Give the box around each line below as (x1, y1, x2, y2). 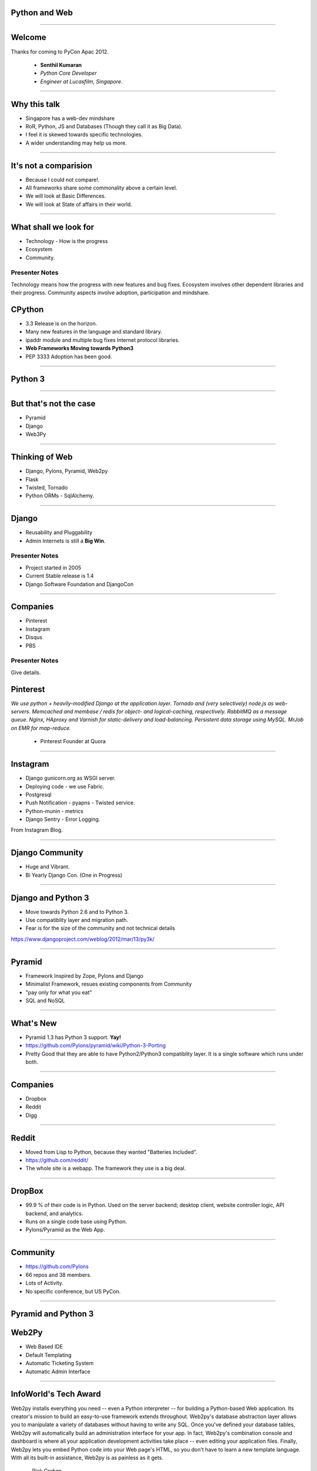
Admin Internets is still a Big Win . (25, 537, 106, 544)
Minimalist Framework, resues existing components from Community (25, 980, 192, 988)
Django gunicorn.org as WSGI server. (25, 774, 116, 782)
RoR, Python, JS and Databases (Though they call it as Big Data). (25, 123, 183, 129)
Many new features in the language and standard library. (25, 328, 163, 335)
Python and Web (11, 8, 73, 18)
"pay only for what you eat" (25, 989, 92, 996)
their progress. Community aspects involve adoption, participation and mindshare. (11, 289, 210, 297)
